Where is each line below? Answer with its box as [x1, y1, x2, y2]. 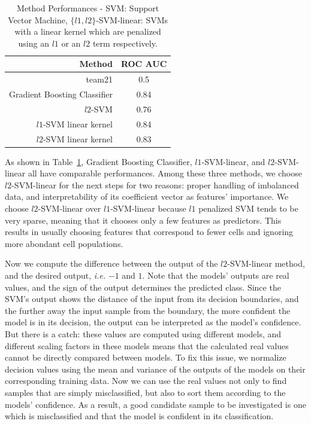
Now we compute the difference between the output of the [5, 257, 218, 270]
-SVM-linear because [110, 202, 186, 215]
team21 [86, 73, 113, 86]
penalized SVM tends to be [198, 202, 298, 215]
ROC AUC [120, 57, 167, 70]
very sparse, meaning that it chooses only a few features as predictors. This [5, 213, 282, 226]
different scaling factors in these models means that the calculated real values [5, 339, 289, 352]
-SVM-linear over [38, 202, 101, 215]
